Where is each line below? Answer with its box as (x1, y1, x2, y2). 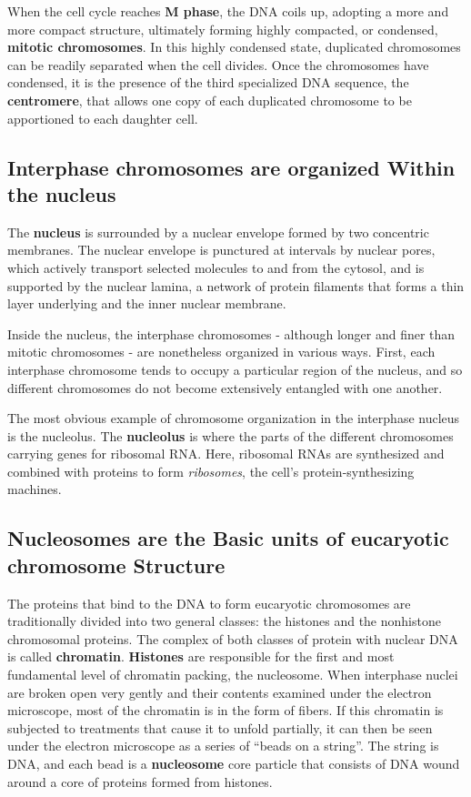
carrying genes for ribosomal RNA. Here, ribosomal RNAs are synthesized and (7, 444, 445, 463)
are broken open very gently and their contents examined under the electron (7, 682, 432, 701)
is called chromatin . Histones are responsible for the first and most (7, 647, 395, 666)
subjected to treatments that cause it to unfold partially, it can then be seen (7, 718, 433, 737)
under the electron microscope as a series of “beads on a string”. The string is (7, 736, 439, 755)
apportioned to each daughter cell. (7, 108, 198, 127)
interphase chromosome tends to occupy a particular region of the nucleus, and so (7, 359, 463, 378)
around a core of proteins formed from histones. (7, 772, 273, 791)
